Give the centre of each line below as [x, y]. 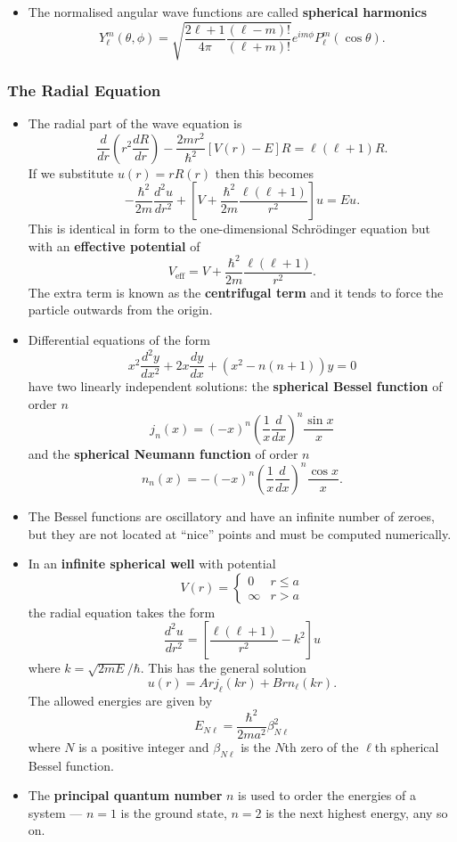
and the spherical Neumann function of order [163, 453]
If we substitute [71, 172]
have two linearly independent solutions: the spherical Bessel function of [235, 386]
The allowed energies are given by [120, 700]
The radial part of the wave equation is [135, 123]
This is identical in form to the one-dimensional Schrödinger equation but [229, 229]
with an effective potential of [114, 245]
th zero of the [322, 746]
